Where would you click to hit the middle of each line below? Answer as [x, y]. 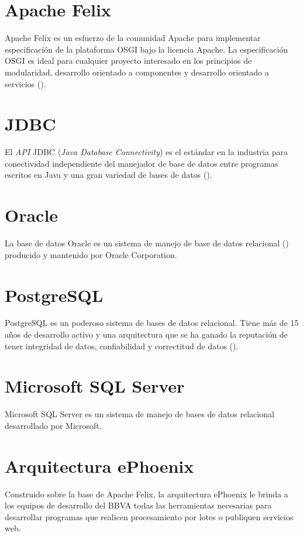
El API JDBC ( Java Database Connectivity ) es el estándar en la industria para [146, 152]
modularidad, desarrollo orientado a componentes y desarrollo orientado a [137, 72]
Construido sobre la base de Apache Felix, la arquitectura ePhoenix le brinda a [147, 494]
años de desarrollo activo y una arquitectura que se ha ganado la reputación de [146, 334]
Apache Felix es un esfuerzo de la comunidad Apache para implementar [133, 38]
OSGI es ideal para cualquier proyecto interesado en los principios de [128, 61]
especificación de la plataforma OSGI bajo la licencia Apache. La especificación [147, 49]
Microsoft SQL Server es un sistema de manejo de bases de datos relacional [140, 414]
